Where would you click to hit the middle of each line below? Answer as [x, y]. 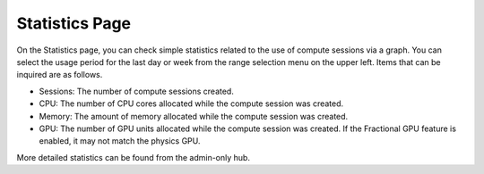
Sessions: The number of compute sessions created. [137, 91]
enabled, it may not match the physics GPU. [120, 141]
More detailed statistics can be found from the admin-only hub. [134, 157]
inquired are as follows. [60, 75]
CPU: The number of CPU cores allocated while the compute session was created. [191, 104]
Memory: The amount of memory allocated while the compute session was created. [194, 116]
